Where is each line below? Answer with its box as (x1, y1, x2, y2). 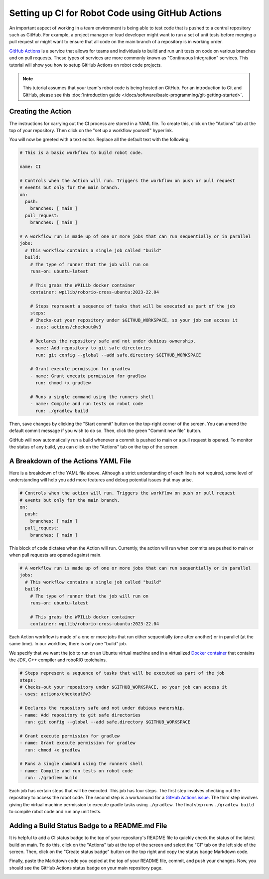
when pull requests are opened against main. (9, 552, 102, 558)
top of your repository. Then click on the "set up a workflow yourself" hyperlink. (9, 127, 173, 133)
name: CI (19, 164, 41, 169)
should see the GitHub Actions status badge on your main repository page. (9, 865, 163, 871)
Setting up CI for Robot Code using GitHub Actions (9, 7, 222, 18)
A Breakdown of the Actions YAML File (9, 456, 132, 465)
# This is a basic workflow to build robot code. (19, 150, 143, 155)
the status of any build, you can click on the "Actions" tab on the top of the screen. (9, 443, 179, 449)
